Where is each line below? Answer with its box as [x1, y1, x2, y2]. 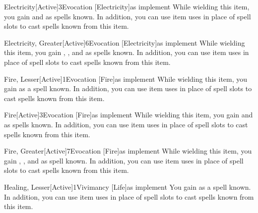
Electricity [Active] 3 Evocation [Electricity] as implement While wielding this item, [4, 1, 250, 11]
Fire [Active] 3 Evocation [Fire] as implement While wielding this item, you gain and [4, 109, 253, 120]
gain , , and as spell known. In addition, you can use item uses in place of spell [4, 155, 244, 165]
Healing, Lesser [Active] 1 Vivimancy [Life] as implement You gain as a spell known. [4, 181, 251, 192]
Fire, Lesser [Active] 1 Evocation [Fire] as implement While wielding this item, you [4, 73, 248, 84]
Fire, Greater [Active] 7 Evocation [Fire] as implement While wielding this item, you [4, 146, 252, 156]
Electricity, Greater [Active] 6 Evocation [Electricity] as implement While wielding [4, 37, 245, 48]
